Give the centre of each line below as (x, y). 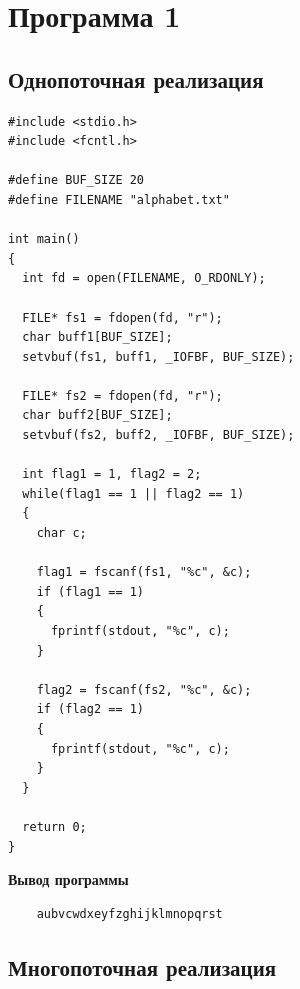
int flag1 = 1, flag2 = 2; (112, 474)
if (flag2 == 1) (90, 709)
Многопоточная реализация (142, 966)
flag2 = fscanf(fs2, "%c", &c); (144, 689)
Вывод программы (68, 879)
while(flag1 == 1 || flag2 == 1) (133, 493)
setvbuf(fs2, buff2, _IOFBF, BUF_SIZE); (158, 435)
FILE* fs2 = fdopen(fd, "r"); (122, 395)
